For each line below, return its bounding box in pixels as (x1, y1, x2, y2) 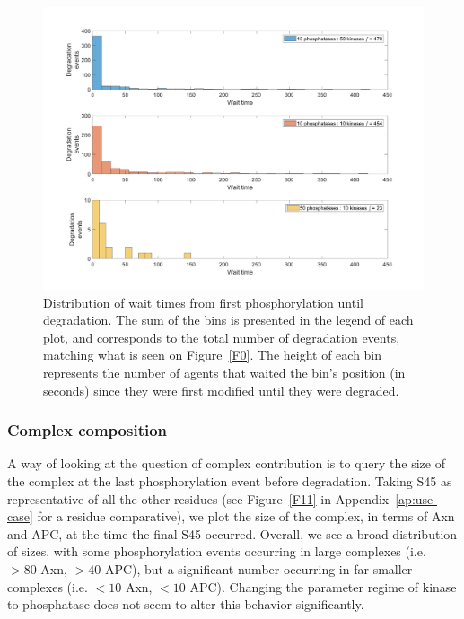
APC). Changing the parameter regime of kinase (189, 577, 457, 596)
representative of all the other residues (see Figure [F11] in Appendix (7, 489, 390, 508)
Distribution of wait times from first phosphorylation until (43, 292, 363, 311)
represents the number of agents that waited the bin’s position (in (43, 363, 406, 382)
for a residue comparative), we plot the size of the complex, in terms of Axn (37, 507, 455, 526)
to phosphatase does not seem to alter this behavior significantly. (7, 595, 364, 614)
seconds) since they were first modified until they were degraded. (43, 380, 399, 399)
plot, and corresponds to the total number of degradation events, (43, 327, 400, 346)
